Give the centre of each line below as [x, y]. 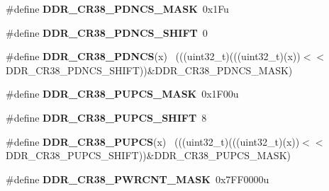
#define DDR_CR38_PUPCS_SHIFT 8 [106, 117]
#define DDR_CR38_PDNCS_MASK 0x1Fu [117, 8]
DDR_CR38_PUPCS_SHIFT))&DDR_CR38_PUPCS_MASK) [148, 155]
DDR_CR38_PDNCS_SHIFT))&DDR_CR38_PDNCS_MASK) [149, 70]
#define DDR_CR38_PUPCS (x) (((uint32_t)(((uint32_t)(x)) [153, 141]
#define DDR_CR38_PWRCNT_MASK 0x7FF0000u [138, 179]
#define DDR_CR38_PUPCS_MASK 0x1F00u [122, 94]
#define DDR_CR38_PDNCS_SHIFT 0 [107, 32]
